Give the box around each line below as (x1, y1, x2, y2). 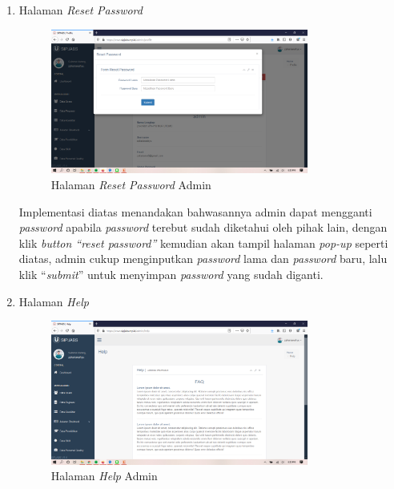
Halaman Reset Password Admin (50, 176, 211, 192)
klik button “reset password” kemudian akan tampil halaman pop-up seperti (18, 234, 388, 251)
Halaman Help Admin (50, 467, 158, 484)
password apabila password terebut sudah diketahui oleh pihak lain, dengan (18, 219, 388, 236)
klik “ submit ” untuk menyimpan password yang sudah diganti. (18, 265, 324, 282)
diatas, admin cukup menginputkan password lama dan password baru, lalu (18, 250, 388, 267)
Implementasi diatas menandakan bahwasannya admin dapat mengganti (18, 203, 372, 220)
